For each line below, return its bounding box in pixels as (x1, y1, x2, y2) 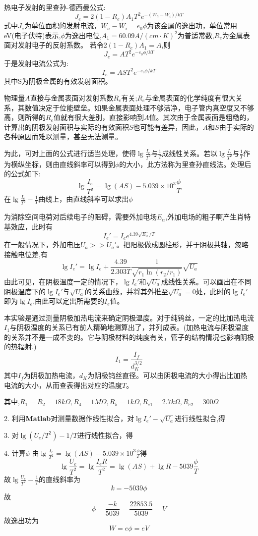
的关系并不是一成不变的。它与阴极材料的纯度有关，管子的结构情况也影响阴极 (4, 331, 254, 342)
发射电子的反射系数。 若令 (17, 40, 104, 50)
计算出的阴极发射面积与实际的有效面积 (4, 121, 129, 132)
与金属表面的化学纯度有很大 (145, 92, 236, 103)
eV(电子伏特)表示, (4, 30, 61, 40)
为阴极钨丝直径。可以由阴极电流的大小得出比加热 (87, 370, 248, 380)
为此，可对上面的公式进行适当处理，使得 (4, 148, 136, 158)
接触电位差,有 (4, 249, 48, 259)
